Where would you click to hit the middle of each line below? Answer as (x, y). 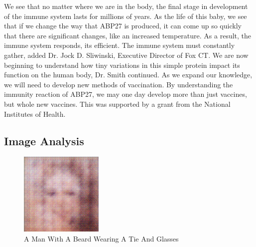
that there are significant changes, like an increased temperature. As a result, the (128, 35)
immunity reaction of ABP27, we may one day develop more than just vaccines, (126, 94)
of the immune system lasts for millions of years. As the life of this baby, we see (126, 16)
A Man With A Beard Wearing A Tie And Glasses (101, 238)
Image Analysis (44, 140)
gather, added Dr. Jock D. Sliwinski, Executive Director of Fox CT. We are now (126, 55)
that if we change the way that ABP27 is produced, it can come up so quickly (123, 26)
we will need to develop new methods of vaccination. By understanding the (119, 84)
